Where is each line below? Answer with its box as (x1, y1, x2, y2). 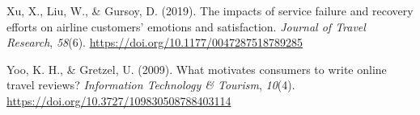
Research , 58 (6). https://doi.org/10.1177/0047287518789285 (6, 34, 303, 51)
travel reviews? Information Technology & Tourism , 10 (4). (6, 76, 295, 93)
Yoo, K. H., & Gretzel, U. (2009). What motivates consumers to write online (6, 60, 387, 77)
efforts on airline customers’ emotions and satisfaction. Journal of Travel (6, 18, 366, 35)
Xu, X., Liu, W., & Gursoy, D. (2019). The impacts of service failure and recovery (6, 2, 414, 18)
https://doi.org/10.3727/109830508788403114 (6, 92, 231, 109)
